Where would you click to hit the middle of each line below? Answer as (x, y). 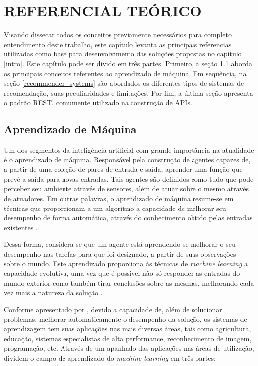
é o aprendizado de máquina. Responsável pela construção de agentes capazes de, (127, 159)
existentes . (21, 227)
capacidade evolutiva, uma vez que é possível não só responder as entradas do (122, 273)
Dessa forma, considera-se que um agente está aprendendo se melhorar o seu (120, 244)
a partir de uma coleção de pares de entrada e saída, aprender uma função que (123, 169)
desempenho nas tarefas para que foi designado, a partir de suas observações (120, 254)
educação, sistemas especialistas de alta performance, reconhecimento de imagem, (128, 338)
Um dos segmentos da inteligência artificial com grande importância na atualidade (129, 150)
